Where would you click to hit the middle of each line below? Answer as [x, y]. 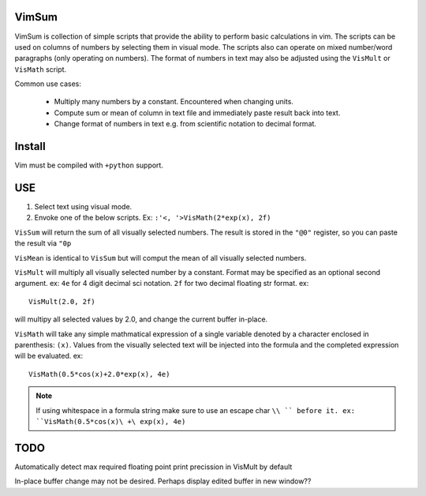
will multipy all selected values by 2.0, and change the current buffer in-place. [141, 319]
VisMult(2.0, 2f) [62, 301]
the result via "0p [43, 243]
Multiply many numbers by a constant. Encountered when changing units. [174, 102]
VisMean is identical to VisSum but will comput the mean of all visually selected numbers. [161, 257]
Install [30, 147]
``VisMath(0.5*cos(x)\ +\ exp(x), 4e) [111, 421]
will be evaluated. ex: [49, 356]
